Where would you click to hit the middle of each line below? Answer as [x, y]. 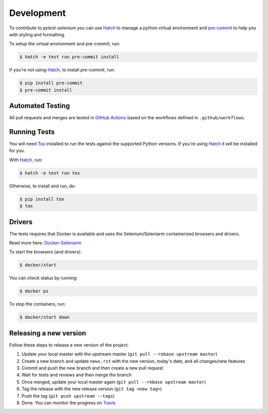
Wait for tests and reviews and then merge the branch [76, 375]
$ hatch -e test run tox [50, 173]
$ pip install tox [42, 199]
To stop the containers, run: [37, 304]
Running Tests [32, 132]
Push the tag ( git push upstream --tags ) [68, 396]
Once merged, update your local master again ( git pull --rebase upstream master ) [114, 382]
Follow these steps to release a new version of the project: [69, 345]
